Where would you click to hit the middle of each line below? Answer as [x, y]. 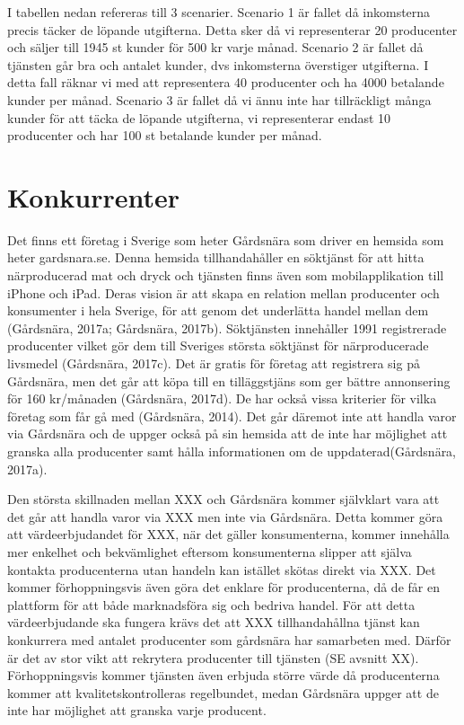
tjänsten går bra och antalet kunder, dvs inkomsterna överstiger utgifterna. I [218, 64]
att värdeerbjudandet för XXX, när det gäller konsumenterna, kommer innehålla [228, 534]
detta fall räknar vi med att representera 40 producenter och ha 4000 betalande [226, 82]
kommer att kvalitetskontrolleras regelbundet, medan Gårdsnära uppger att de [223, 692]
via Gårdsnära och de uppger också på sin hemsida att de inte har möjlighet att [228, 433]
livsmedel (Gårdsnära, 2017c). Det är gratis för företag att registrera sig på [214, 363]
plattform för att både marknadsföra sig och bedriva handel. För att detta [211, 604]
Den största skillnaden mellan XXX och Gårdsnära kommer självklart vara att [223, 499]
